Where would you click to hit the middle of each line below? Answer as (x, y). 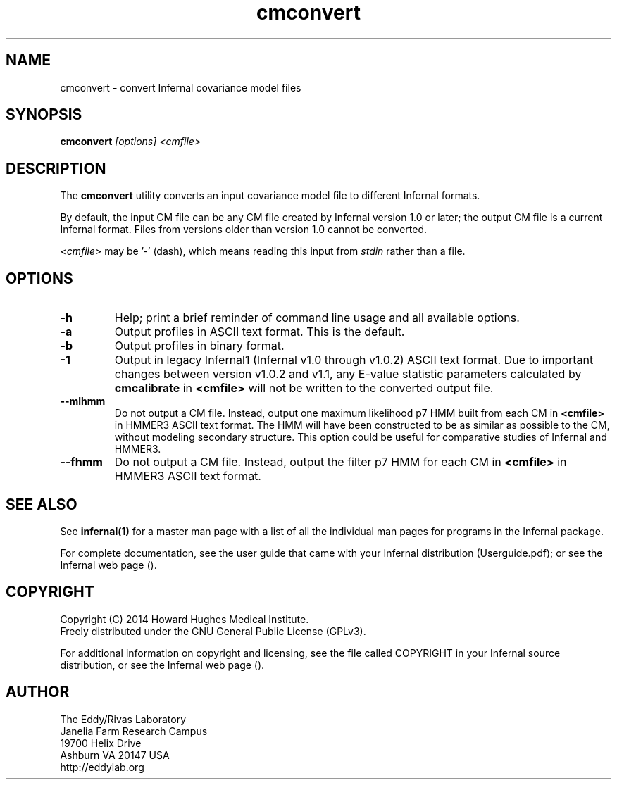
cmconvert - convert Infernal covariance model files (181, 87)
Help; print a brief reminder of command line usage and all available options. (317, 318)
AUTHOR (38, 692)
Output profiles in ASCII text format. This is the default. (260, 332)
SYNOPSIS (44, 115)
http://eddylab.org (102, 767)
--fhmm (81, 462)
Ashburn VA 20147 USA (115, 755)
